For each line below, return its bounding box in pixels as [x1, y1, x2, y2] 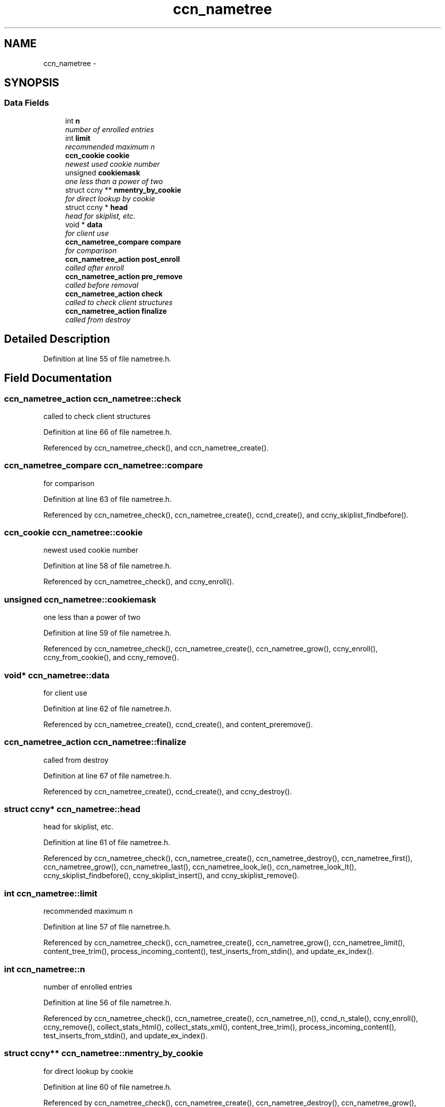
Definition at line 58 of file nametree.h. [43, 561, 172, 571]
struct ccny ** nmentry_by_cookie [65, 185, 181, 194]
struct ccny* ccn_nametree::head [4, 804, 141, 814]
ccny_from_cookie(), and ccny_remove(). [43, 653, 179, 662]
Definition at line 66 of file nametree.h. [43, 427, 172, 436]
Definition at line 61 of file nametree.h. [43, 838, 170, 847]
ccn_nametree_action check [65, 289, 163, 298]
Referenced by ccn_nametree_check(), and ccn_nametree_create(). [43, 443, 269, 452]
